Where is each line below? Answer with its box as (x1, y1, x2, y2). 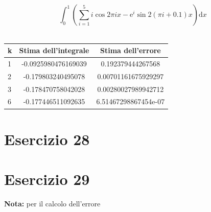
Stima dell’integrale (19, 45, 89, 56)
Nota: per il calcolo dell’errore (4, 198, 101, 209)
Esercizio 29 (4, 169, 90, 190)
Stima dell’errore (100, 45, 161, 56)
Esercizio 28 (4, 128, 90, 149)
